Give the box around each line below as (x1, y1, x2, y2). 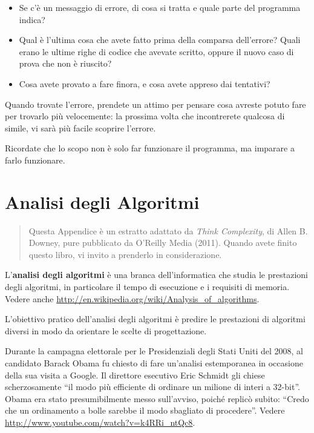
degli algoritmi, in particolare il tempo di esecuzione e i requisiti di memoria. (5, 280, 290, 293)
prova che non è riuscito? (19, 57, 112, 70)
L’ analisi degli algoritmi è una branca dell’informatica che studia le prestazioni (5, 268, 308, 281)
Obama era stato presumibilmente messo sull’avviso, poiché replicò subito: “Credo (5, 392, 309, 405)
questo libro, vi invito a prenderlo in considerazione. (28, 248, 222, 260)
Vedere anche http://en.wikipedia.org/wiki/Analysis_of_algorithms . (5, 292, 260, 305)
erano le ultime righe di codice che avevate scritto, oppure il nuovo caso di (19, 45, 294, 58)
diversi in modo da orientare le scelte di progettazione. (5, 324, 207, 337)
